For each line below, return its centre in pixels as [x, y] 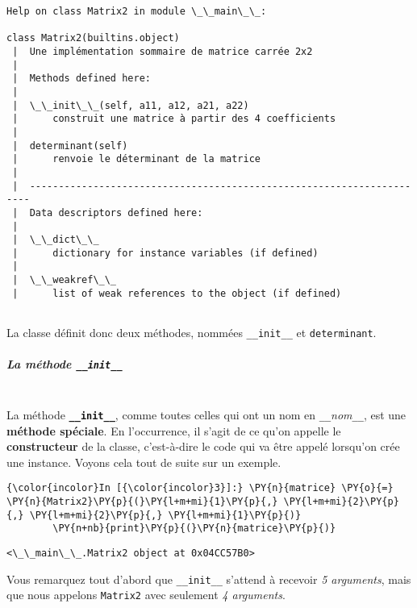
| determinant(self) [70, 146]
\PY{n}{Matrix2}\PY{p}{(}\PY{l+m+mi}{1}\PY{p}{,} [142, 502]
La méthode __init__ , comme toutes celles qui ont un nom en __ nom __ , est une [206, 414]
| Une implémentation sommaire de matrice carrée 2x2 [163, 51]
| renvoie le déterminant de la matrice [136, 159]
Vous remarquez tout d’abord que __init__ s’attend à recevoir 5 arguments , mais [209, 579]
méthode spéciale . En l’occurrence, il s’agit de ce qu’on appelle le [174, 430]
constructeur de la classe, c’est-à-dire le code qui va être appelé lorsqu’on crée [203, 446]
